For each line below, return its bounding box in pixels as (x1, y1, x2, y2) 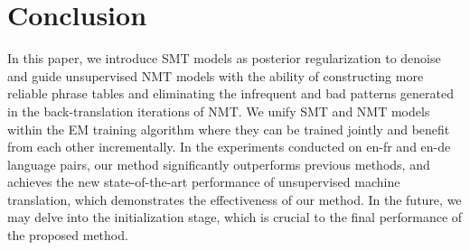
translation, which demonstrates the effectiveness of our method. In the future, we (7, 190, 462, 208)
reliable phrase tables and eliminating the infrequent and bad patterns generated (7, 84, 454, 103)
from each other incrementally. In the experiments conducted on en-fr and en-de (7, 137, 451, 156)
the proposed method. (7, 226, 128, 245)
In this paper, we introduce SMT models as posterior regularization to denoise (7, 49, 441, 68)
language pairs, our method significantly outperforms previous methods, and (7, 154, 430, 173)
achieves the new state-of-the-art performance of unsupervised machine (7, 172, 400, 191)
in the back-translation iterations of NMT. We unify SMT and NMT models (7, 101, 430, 120)
